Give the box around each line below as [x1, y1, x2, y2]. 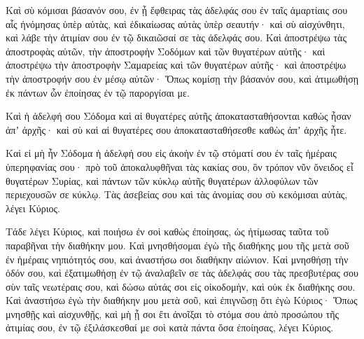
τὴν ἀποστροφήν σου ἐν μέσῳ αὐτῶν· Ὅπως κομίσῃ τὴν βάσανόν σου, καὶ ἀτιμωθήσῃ [6, 71, 358, 85]
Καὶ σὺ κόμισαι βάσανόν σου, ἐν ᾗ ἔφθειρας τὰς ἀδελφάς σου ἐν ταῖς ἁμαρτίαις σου [6, 3, 348, 17]
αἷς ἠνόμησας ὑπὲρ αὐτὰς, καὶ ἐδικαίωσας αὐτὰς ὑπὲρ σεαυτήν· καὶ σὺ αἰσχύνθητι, [6, 16, 345, 31]
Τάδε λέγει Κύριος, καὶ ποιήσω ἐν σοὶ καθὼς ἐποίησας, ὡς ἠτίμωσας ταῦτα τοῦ [6, 224, 329, 239]
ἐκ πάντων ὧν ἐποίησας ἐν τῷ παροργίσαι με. [6, 85, 190, 99]
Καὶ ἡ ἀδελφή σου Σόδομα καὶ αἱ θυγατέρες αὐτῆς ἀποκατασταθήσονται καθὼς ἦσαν [6, 109, 351, 123]
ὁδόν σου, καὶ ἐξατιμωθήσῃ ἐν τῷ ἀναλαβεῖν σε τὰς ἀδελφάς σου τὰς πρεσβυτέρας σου [6, 265, 359, 280]
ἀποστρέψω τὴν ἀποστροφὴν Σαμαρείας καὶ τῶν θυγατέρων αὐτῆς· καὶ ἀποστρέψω [6, 57, 346, 72]
